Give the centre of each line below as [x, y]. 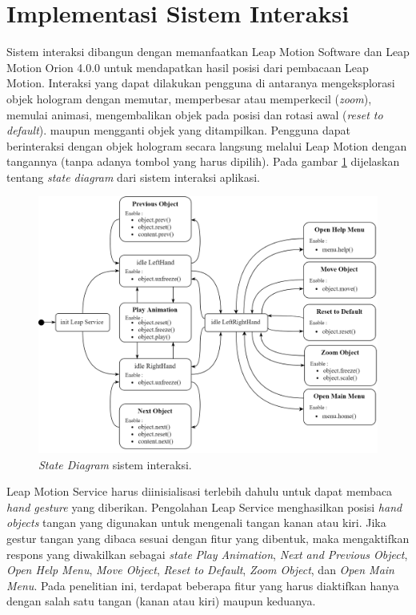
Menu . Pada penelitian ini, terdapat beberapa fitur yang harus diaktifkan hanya [203, 585]
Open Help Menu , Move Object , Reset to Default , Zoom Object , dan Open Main [200, 570]
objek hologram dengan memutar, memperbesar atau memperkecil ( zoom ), [189, 98]
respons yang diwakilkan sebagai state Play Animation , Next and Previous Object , [207, 554]
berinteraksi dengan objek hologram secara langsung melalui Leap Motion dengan [207, 145]
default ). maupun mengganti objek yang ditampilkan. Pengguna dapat [178, 130]
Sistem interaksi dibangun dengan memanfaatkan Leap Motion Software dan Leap [208, 52]
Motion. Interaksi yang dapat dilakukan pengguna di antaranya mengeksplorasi [201, 83]
